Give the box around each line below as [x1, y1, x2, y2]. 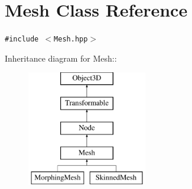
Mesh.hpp [54, 35, 88, 44]
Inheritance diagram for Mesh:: [5, 52, 117, 64]
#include [5, 35, 39, 44]
